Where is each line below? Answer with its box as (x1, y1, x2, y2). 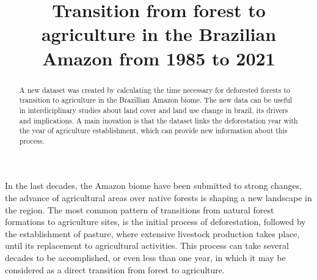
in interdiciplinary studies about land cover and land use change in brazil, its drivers (19, 105, 288, 115)
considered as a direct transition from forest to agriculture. (5, 263, 225, 276)
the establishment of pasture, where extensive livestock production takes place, (5, 227, 300, 240)
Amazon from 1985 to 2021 (42, 45, 275, 70)
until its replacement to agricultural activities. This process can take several (5, 239, 289, 252)
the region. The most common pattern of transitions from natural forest (5, 203, 274, 216)
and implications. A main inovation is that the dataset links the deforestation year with (19, 115, 298, 125)
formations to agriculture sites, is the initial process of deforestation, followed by (5, 215, 306, 228)
